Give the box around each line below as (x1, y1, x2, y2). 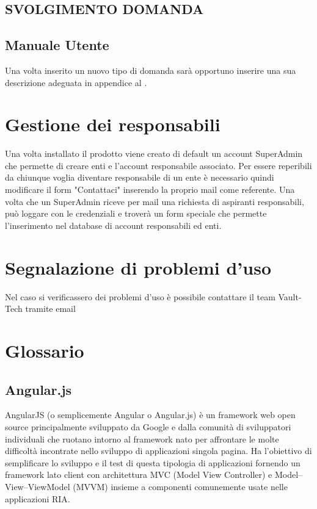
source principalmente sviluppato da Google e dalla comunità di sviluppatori (5, 420, 291, 433)
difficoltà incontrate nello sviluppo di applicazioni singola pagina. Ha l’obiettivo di (5, 444, 312, 457)
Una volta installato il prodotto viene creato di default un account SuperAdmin (5, 147, 303, 160)
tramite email (25, 302, 76, 315)
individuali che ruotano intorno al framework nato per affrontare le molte (5, 432, 279, 445)
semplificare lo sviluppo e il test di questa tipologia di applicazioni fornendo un (5, 456, 301, 469)
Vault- (278, 290, 302, 303)
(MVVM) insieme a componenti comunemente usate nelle (73, 480, 288, 493)
